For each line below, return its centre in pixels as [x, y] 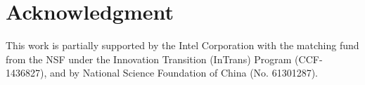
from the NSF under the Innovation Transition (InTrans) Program [149, 59]
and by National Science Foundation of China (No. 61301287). [184, 73]
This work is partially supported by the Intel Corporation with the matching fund [182, 45]
